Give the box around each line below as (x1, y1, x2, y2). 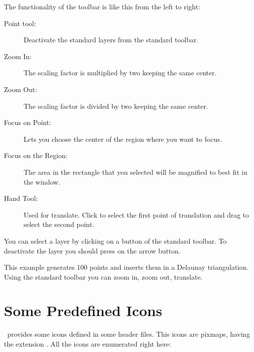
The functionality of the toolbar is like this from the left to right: (4, 1, 200, 11)
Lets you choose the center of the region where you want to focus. (24, 133, 222, 144)
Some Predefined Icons (4, 300, 162, 320)
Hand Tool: (4, 193, 38, 203)
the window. (24, 176, 61, 187)
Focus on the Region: (4, 150, 68, 160)
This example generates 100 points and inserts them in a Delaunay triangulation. (4, 262, 249, 272)
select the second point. (24, 219, 95, 229)
